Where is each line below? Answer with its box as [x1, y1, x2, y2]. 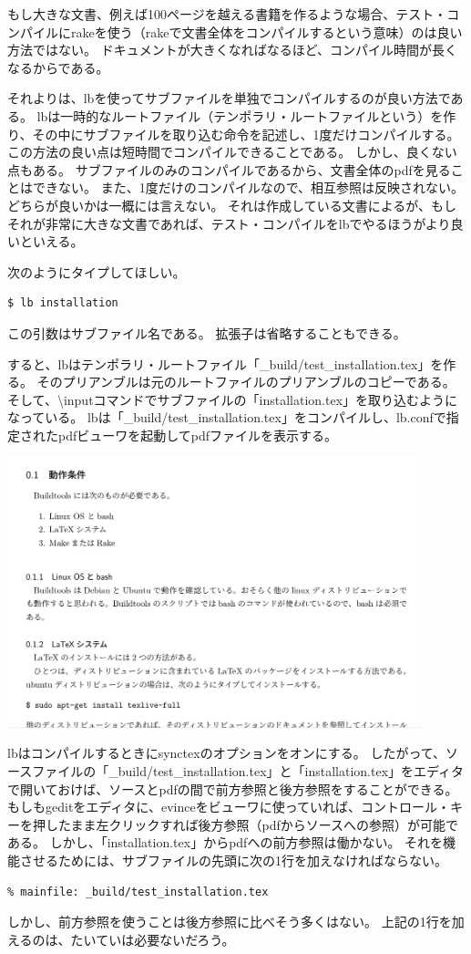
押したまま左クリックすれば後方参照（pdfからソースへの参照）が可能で [32, 814, 459, 834]
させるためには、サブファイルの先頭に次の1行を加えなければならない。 [19, 850, 447, 869]
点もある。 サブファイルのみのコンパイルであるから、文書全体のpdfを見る [7, 160, 451, 179]
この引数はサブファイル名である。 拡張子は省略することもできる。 [7, 323, 406, 342]
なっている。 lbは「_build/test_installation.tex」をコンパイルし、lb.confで [7, 408, 446, 427]
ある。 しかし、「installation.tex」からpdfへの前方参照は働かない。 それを [7, 833, 444, 852]
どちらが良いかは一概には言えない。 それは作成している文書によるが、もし [7, 195, 456, 214]
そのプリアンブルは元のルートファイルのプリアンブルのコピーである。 [36, 372, 456, 391]
